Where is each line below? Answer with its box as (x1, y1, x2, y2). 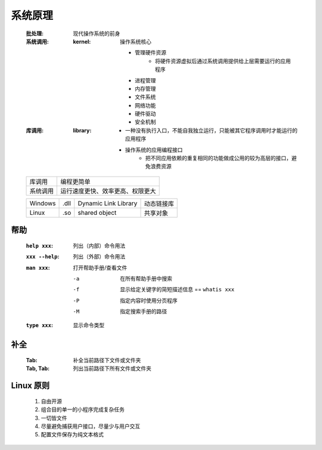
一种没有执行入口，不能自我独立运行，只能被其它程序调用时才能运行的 (125, 127, 298, 134)
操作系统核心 (120, 38, 151, 45)
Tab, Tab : (26, 365, 50, 372)
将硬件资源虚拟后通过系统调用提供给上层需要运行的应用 (155, 57, 291, 64)
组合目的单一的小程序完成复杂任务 (41, 406, 125, 413)
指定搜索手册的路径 (120, 308, 167, 315)
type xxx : (26, 321, 54, 328)
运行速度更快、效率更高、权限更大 (60, 187, 156, 195)
